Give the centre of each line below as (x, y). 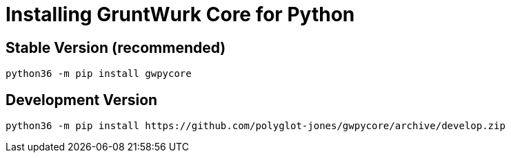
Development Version (82, 100)
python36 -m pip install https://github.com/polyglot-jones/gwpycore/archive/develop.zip (255, 126)
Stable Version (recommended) (116, 47)
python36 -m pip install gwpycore (99, 74)
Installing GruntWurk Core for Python (180, 14)
